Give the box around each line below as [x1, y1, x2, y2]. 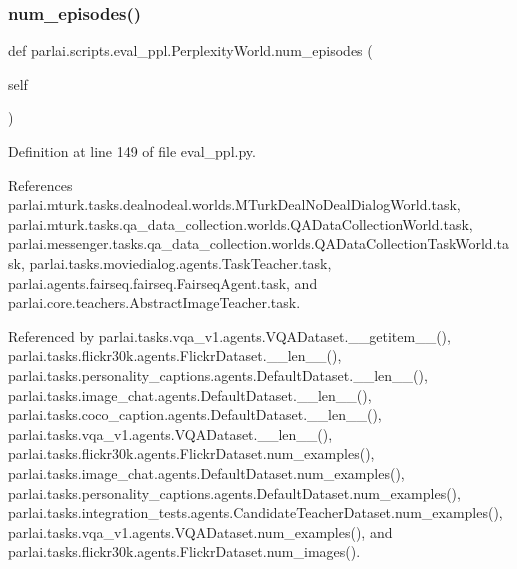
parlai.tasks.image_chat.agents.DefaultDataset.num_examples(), [8, 462, 405, 483]
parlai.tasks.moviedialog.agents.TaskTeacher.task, [29, 252, 332, 273]
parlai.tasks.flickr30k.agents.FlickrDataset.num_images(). [8, 541, 361, 562]
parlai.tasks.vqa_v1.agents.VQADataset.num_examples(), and [8, 521, 393, 542]
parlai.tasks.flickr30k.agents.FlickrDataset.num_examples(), [8, 443, 375, 464]
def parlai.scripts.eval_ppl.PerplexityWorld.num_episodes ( [8, 40, 373, 61]
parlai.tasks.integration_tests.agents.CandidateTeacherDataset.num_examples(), [8, 502, 503, 523]
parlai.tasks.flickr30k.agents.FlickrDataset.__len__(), [8, 345, 342, 366]
